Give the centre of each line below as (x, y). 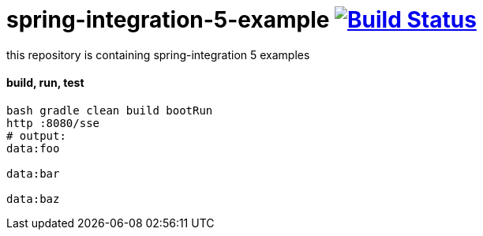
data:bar (33, 173)
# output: (36, 135)
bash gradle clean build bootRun (110, 110)
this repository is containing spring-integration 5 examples (158, 54)
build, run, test (45, 83)
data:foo (33, 148)
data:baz (33, 199)
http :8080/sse (53, 123)
